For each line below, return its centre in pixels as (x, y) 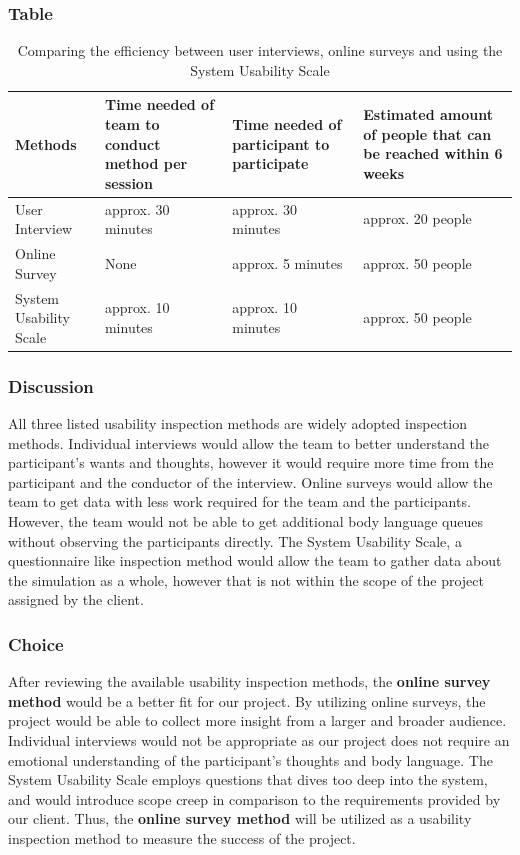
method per (146, 163)
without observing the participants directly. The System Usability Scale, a (235, 540)
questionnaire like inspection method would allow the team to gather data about (255, 560)
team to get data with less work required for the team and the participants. (239, 501)
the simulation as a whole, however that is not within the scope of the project (246, 579)
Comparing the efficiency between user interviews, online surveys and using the (260, 50)
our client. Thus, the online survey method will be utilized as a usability (240, 818)
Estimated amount (428, 114)
